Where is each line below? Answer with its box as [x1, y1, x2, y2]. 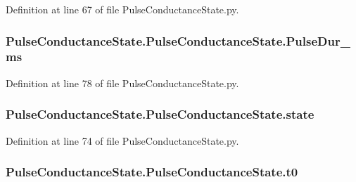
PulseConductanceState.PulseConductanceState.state [6, 105, 314, 123]
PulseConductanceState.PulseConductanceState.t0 [6, 163, 298, 181]
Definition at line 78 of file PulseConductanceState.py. [6, 75, 239, 90]
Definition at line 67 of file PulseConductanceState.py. [6, 2, 239, 16]
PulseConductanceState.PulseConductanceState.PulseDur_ [6, 32, 350, 49]
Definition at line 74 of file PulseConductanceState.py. [6, 133, 239, 148]
